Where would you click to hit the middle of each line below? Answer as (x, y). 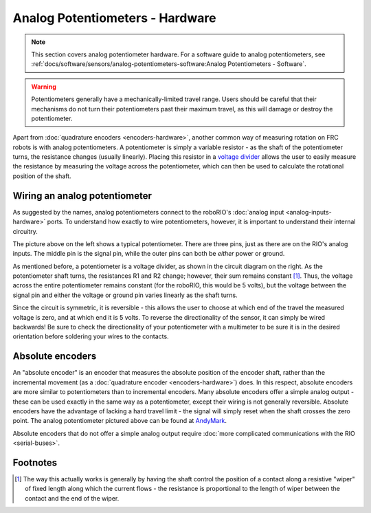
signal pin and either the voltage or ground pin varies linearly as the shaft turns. (125, 295)
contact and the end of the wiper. (72, 498)
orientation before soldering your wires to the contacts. (91, 336)
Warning (44, 87)
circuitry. (25, 231)
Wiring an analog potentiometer (82, 196)
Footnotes (35, 462)
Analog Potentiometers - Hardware (114, 18)
